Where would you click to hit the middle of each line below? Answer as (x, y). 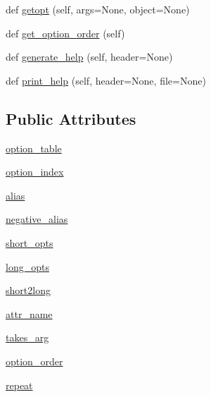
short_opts (30, 242)
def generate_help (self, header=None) (89, 57)
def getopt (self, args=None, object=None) (98, 9)
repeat (19, 385)
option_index (35, 172)
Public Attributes (71, 118)
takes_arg (27, 337)
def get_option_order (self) (65, 33)
